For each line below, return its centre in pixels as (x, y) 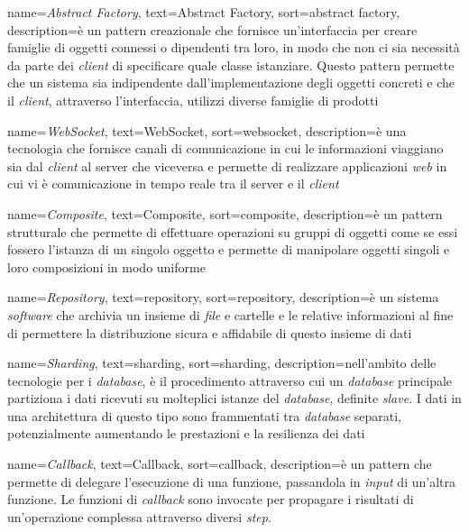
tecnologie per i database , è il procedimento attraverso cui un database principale (230, 380)
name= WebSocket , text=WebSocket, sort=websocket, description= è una (207, 130)
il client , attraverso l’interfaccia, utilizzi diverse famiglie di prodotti (193, 100)
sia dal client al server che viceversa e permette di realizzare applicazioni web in (227, 165)
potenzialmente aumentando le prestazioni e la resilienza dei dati (186, 433)
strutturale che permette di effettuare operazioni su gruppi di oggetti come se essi (233, 231)
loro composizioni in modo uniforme (106, 266)
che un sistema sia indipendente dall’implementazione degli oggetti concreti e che (231, 83)
